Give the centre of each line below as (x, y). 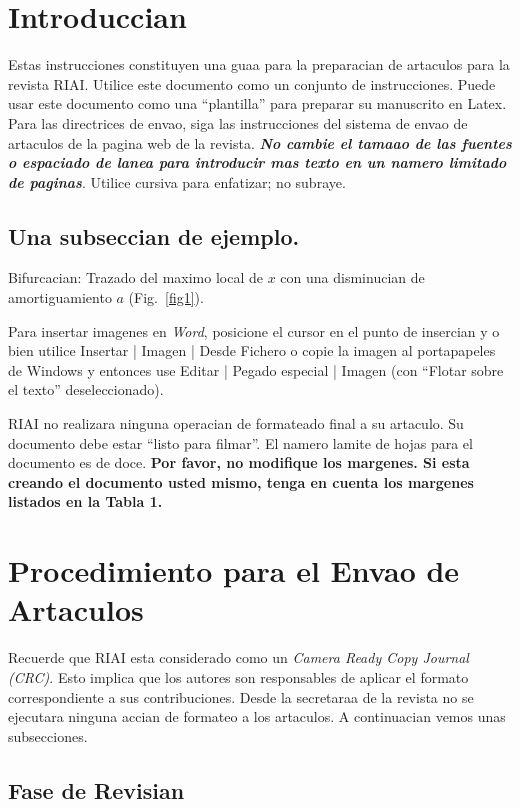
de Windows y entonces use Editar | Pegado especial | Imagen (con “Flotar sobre (256, 369)
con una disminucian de (352, 277)
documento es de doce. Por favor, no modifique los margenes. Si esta (239, 462)
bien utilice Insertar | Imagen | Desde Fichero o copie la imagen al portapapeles (252, 350)
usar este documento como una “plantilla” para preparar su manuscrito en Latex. (257, 103)
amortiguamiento (60, 297)
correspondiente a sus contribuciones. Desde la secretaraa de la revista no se (241, 696)
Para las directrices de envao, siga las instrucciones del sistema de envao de (238, 122)
